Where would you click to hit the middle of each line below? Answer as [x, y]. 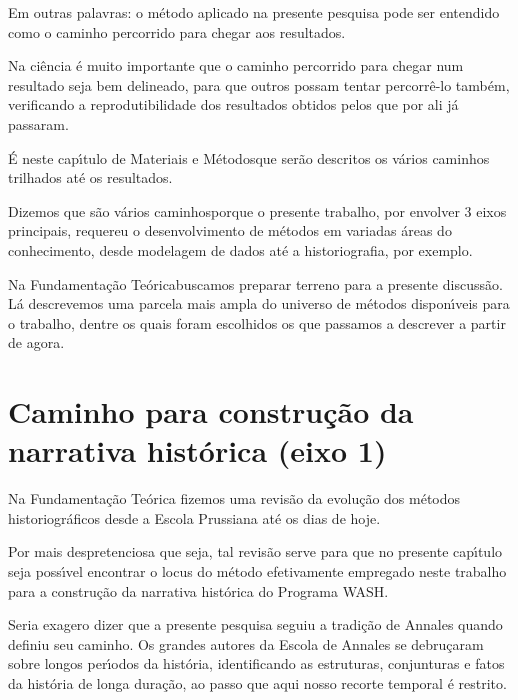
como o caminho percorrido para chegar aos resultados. [177, 31]
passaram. [38, 123]
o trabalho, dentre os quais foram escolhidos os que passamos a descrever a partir [257, 322]
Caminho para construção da [211, 411]
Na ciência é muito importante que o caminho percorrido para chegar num [236, 65]
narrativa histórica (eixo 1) [197, 450]
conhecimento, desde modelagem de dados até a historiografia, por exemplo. [240, 249]
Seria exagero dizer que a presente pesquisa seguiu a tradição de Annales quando [255, 624]
